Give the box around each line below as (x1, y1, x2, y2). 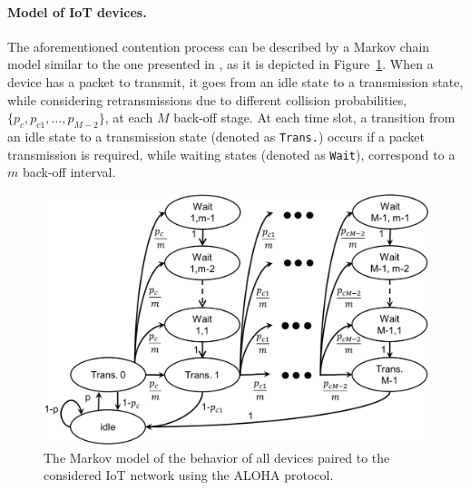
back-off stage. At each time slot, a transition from (173, 108, 455, 127)
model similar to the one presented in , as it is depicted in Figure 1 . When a (7, 54, 434, 73)
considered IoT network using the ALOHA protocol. (44, 465, 334, 485)
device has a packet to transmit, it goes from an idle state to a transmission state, (7, 72, 464, 91)
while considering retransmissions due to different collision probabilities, (7, 90, 407, 109)
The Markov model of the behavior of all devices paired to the (44, 447, 390, 466)
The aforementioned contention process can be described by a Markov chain (7, 36, 430, 55)
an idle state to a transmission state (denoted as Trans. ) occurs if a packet (7, 126, 426, 145)
